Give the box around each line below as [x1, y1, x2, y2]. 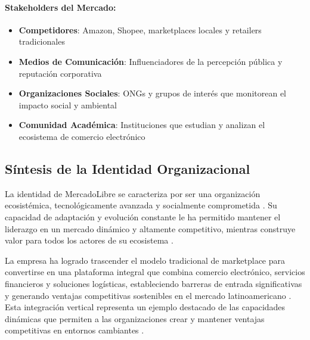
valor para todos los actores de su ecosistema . [5, 234, 173, 247]
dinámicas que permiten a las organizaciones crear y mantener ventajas [5, 312, 265, 325]
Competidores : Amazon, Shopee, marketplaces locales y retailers [18, 23, 262, 36]
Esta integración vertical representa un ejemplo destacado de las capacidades [5, 301, 286, 313]
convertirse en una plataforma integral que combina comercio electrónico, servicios [5, 266, 305, 278]
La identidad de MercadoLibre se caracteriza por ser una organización [5, 187, 261, 199]
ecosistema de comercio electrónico [18, 130, 145, 142]
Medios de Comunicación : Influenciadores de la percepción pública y [18, 55, 283, 67]
